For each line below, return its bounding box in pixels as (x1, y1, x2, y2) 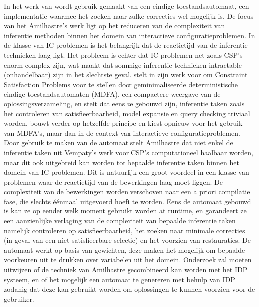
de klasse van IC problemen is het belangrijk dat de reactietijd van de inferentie (4, 40, 248, 50)
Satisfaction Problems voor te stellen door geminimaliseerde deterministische (4, 79, 238, 89)
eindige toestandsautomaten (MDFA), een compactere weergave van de (4, 89, 221, 99)
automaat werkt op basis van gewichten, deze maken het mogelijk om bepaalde (4, 244, 245, 255)
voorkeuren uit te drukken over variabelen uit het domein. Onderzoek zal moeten (4, 254, 252, 265)
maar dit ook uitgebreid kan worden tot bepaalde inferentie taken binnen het (4, 157, 239, 167)
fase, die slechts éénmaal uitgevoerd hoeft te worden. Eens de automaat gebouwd (4, 196, 251, 206)
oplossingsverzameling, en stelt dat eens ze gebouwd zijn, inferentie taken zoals (4, 98, 245, 108)
